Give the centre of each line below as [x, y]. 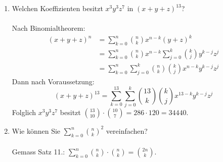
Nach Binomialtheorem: [49, 28]
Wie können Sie [36, 130]
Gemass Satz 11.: [38, 152]
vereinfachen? [127, 130]
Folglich [24, 112]
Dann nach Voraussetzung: [53, 81]
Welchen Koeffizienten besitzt [57, 8]
